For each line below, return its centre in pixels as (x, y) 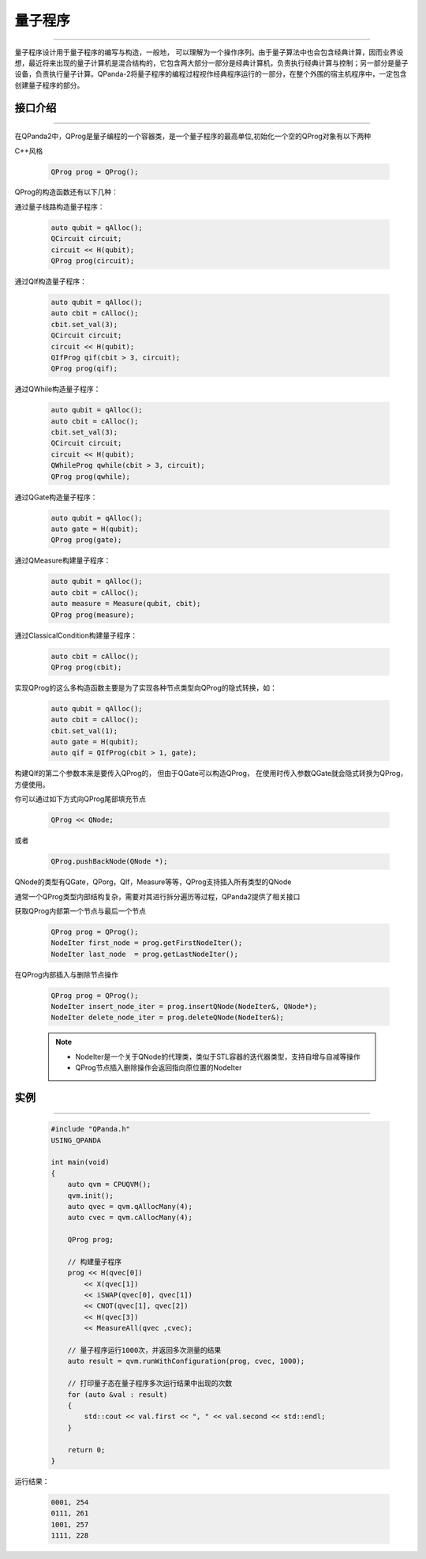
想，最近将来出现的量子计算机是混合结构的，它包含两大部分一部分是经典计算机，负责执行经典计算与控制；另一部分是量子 (211, 62)
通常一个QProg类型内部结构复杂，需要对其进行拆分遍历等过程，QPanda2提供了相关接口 (157, 896)
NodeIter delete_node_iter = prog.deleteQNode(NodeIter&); (167, 1018)
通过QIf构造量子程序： (50, 281)
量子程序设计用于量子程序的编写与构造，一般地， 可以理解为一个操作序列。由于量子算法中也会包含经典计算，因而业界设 (209, 52)
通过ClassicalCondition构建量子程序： (76, 635)
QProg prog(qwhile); (90, 476)
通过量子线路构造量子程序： (60, 206)
